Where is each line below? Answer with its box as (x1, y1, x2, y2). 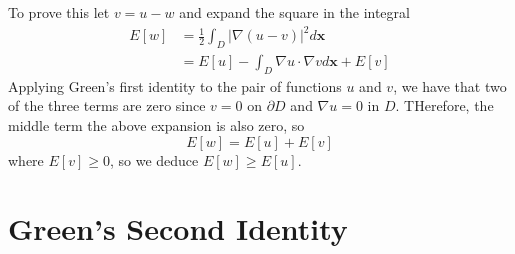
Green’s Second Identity (8, 208, 348, 249)
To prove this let (8, 2, 110, 22)
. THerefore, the (395, 95, 494, 116)
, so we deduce (109, 149, 199, 170)
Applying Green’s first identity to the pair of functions (8, 75, 342, 96)
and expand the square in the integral (179, 2, 410, 22)
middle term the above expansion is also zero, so (8, 114, 305, 135)
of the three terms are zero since (8, 95, 206, 116)
